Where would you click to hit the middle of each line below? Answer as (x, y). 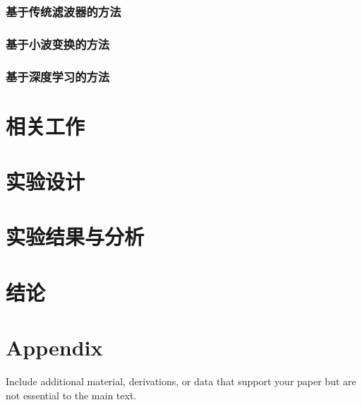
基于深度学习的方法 (58, 76)
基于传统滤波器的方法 (64, 11)
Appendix (54, 347)
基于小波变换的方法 (58, 43)
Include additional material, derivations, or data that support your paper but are (181, 381)
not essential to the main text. (71, 395)
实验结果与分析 (75, 236)
